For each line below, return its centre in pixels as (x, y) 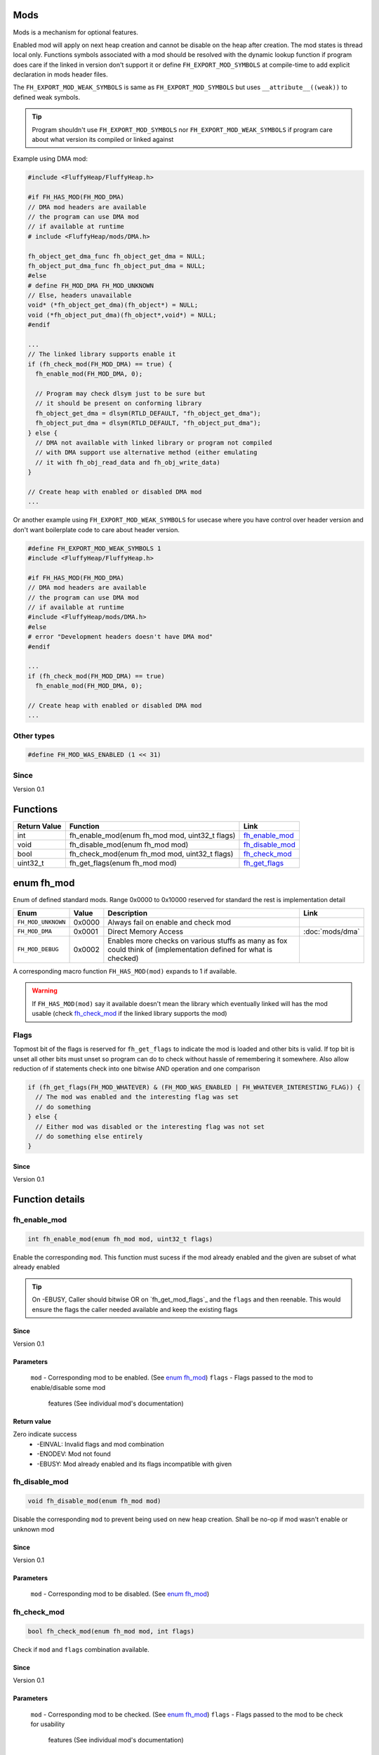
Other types (34, 736)
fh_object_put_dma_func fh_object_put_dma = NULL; (117, 266)
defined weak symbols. (47, 97)
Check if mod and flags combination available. (81, 1649)
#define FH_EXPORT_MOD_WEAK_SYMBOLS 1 (94, 548)
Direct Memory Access (146, 932)
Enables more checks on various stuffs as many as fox (198, 941)
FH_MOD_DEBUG (38, 949)
